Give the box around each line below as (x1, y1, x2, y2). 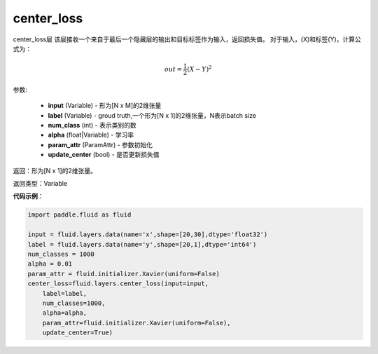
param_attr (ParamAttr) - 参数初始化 (48, 140, 153, 149)
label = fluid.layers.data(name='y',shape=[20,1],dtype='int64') (27, 240, 257, 248)
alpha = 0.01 (27, 260, 73, 268)
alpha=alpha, (42, 309, 87, 317)
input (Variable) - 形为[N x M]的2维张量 (48, 102, 162, 110)
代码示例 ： (13, 192, 44, 200)
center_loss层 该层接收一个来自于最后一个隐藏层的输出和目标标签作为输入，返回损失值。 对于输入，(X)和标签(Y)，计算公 (13, 35, 362, 43)
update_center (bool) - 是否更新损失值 (48, 151, 160, 159)
